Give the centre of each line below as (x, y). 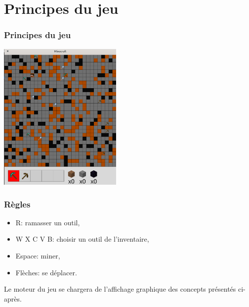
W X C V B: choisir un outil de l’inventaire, (82, 239)
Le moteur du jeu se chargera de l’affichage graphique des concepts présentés (120, 289)
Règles (17, 204)
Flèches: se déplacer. (46, 272)
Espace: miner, (38, 256)
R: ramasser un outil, (48, 222)
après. (13, 298)
